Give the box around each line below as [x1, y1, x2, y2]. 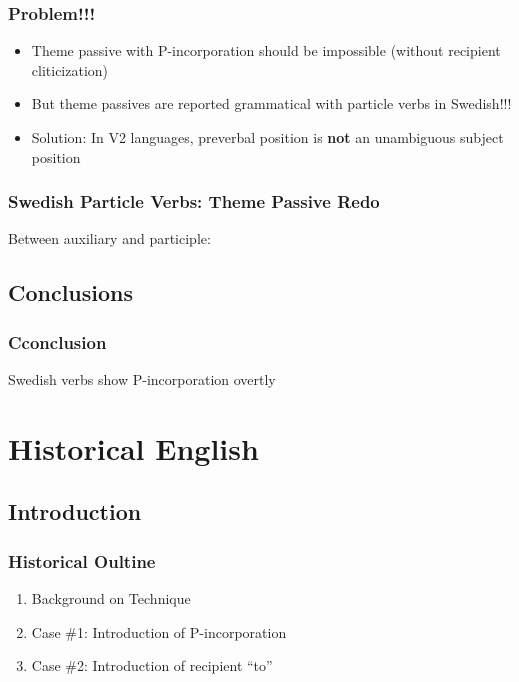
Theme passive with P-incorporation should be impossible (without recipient [31, 40, 501, 61]
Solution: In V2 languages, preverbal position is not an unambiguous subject [31, 127, 504, 147]
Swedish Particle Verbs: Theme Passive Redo [8, 189, 380, 214]
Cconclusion [8, 329, 107, 354]
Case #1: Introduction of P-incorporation [31, 621, 287, 642]
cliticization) [31, 59, 109, 80]
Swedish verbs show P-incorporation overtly [8, 369, 276, 389]
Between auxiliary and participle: [8, 228, 211, 249]
